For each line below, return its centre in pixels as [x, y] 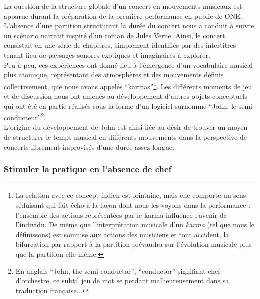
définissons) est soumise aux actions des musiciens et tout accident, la [122, 234]
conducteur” [23, 117]
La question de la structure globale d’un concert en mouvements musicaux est [123, 6]
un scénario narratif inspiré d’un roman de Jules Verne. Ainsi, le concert [115, 35]
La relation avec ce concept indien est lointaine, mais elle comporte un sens [131, 195]
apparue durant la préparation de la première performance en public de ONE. [123, 16]
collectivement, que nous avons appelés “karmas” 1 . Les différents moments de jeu [128, 85]
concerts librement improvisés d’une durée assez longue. [89, 147]
